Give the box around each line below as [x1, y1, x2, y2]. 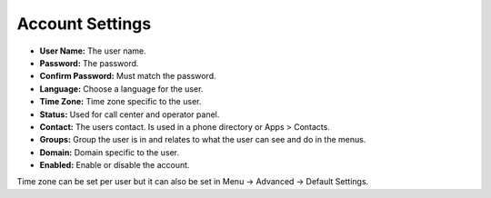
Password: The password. [39, 57, 139, 68]
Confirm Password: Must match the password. [39, 71, 217, 82]
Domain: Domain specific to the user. [39, 146, 179, 158]
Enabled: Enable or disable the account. [39, 160, 190, 171]
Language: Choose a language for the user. [39, 83, 204, 94]
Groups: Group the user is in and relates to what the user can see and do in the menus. [39, 134, 366, 145]
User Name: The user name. [39, 45, 147, 56]
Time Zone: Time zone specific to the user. [39, 96, 202, 107]
